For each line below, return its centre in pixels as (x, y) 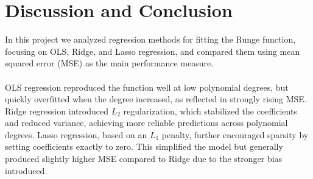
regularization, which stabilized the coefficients (210, 111)
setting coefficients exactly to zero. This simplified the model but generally (144, 146)
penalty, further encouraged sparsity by (235, 134)
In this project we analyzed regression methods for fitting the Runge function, (150, 39)
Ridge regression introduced (57, 111)
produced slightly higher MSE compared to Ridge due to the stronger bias (144, 159)
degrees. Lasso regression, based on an (76, 134)
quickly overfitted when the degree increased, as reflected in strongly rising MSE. (156, 99)
